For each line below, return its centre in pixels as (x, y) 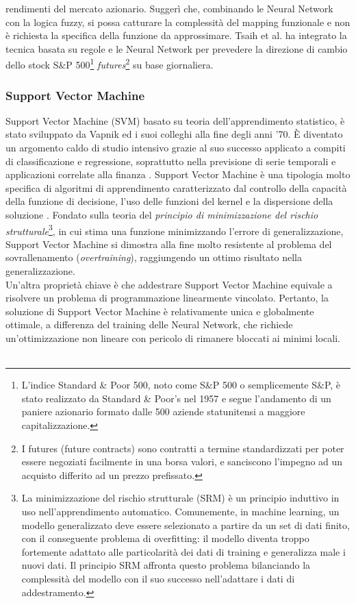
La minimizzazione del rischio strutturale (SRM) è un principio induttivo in (180, 498)
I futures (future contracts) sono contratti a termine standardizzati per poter (183, 448)
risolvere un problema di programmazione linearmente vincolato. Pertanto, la (167, 298)
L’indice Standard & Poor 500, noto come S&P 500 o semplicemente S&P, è (181, 385)
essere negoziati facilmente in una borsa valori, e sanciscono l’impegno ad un (182, 462)
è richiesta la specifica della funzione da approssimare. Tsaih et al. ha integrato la (176, 35)
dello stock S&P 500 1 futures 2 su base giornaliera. (110, 64)
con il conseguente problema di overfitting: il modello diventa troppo (165, 538)
